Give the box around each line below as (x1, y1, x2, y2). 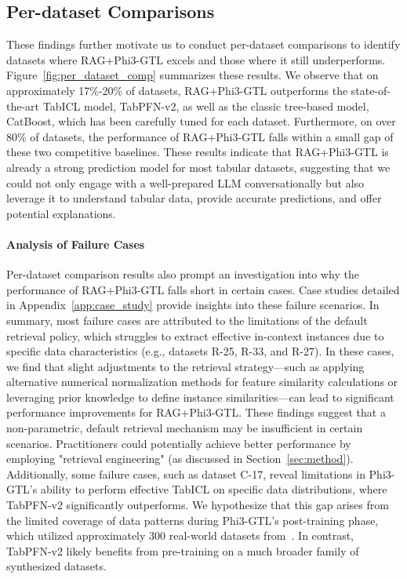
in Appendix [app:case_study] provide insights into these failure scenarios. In (6, 297, 380, 313)
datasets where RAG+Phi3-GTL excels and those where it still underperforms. (6, 51, 386, 67)
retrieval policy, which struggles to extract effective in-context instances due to (6, 327, 384, 344)
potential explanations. (6, 205, 116, 221)
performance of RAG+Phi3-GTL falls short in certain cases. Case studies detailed (6, 281, 400, 297)
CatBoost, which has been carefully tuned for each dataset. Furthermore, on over (6, 113, 396, 129)
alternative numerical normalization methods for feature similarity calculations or (6, 373, 398, 390)
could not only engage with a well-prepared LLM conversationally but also (6, 174, 365, 191)
